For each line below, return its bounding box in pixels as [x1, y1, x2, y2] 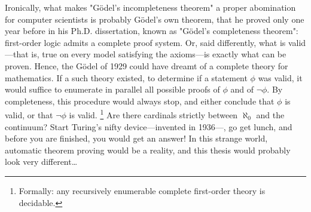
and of [230, 83, 254, 96]
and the [256, 109, 285, 121]
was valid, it [258, 71, 303, 84]
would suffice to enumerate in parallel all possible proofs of [5, 83, 220, 96]
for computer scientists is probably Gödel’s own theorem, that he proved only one [5, 13, 304, 25]
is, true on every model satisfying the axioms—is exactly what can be [31, 48, 286, 60]
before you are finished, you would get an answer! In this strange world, [5, 132, 268, 145]
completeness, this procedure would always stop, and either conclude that [5, 94, 275, 107]
